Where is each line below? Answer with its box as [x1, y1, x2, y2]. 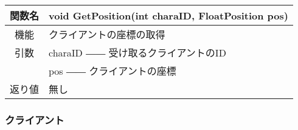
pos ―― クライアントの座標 [49, 64, 176, 78]
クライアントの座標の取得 [49, 27, 165, 41]
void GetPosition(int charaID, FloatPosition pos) [49, 8, 288, 22]
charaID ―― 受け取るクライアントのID [49, 46, 226, 60]
